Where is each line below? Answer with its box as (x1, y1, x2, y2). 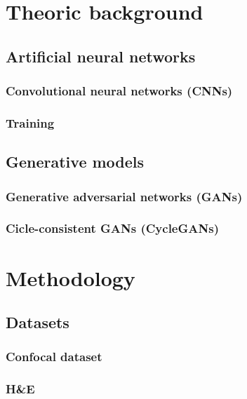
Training (6, 114, 55, 131)
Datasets (6, 311, 69, 333)
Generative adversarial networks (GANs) (6, 187, 243, 205)
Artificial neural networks (6, 45, 196, 67)
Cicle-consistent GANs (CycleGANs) (6, 219, 219, 237)
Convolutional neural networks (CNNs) (6, 82, 233, 100)
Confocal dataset (6, 348, 102, 365)
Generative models (6, 151, 145, 173)
